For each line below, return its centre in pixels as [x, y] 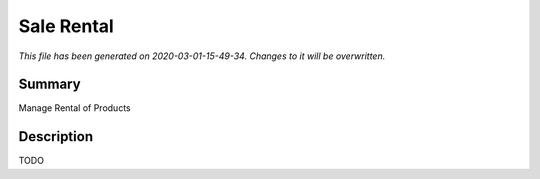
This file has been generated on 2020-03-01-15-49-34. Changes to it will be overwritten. [202, 56]
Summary [49, 84]
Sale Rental [66, 26]
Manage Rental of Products [74, 108]
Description [56, 136]
